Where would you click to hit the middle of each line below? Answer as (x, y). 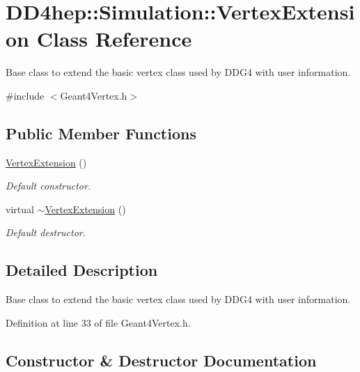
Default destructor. (46, 232)
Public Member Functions (101, 133)
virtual (20, 209)
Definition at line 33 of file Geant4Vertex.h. (98, 322)
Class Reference (114, 39)
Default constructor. (48, 186)
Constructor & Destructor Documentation (161, 360)
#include (25, 95)
